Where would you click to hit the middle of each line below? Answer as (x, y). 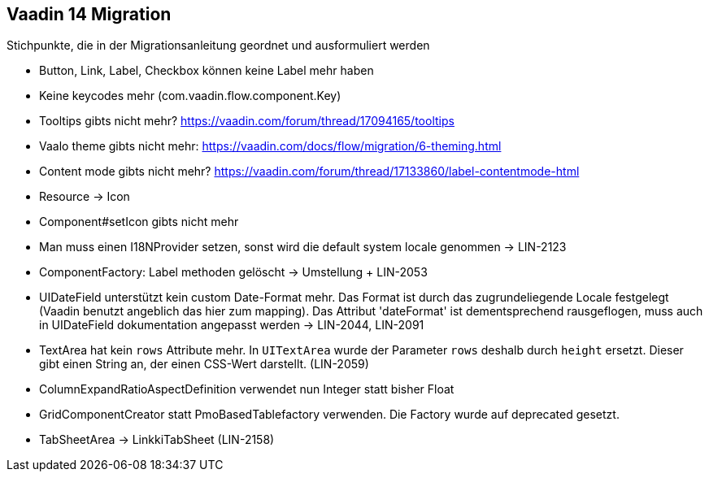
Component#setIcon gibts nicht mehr (139, 222)
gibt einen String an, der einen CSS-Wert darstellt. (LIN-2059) (204, 364)
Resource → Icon (85, 197)
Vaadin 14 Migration (89, 14)
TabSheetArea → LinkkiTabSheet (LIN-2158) (157, 440)
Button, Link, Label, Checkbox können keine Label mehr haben (207, 71)
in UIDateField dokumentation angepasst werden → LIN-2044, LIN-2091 (232, 325)
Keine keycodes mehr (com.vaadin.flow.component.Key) (190, 96)
